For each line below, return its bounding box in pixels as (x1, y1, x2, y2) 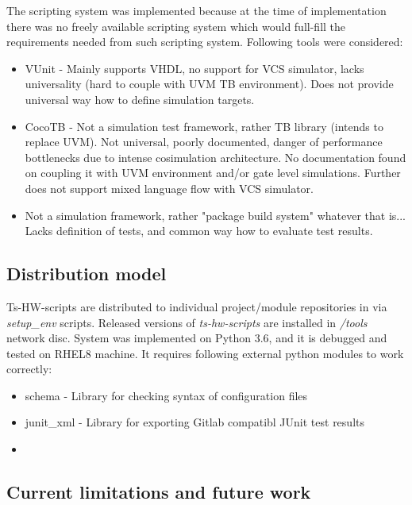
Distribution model (6, 261, 167, 286)
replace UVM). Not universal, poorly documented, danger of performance (25, 133, 383, 150)
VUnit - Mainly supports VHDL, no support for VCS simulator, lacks (25, 60, 364, 76)
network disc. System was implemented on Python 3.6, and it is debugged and (6, 330, 387, 346)
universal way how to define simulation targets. (25, 91, 255, 107)
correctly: (6, 360, 52, 377)
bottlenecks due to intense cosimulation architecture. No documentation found (25, 148, 406, 165)
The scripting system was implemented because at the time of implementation (6, 2, 387, 18)
